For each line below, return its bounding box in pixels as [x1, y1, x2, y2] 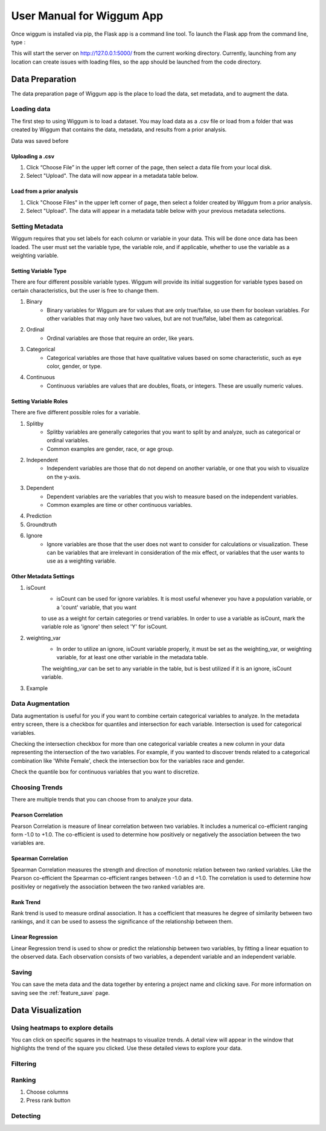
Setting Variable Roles [11, 397, 68, 405]
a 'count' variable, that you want [56, 604, 137, 611]
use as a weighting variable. [46, 557, 117, 565]
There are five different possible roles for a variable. [11, 409, 141, 416]
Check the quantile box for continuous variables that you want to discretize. [11, 768, 199, 775]
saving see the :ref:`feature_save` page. [11, 989, 110, 996]
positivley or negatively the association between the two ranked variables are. [11, 883, 205, 890]
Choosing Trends [11, 783, 63, 792]
